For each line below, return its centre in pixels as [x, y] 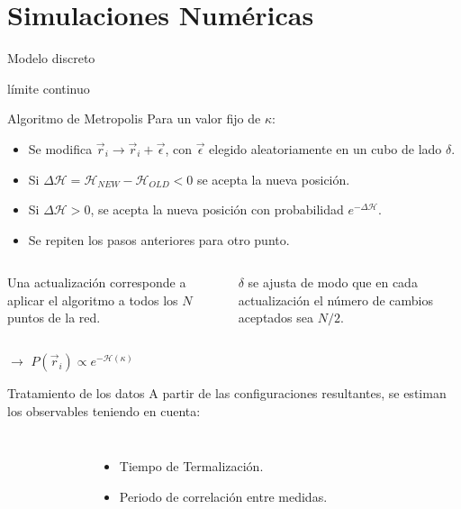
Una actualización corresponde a [97, 282]
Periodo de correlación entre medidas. [223, 496]
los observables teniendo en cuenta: [104, 410]
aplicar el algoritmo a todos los [93, 300]
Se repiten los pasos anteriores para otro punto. [159, 239]
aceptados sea [276, 318]
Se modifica [60, 148]
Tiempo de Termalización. [191, 466]
